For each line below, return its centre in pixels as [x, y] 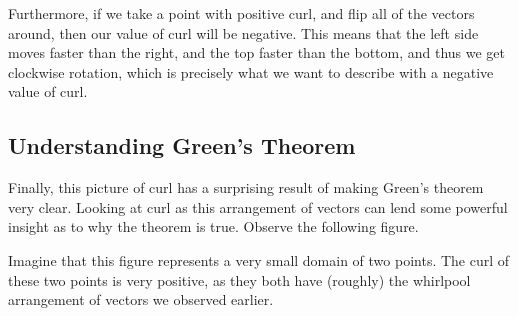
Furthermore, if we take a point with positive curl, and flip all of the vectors [241, 13]
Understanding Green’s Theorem [182, 145]
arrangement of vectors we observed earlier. [141, 299]
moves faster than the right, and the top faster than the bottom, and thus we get [257, 52]
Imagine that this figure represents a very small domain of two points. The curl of [259, 259]
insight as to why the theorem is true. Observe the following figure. [213, 226]
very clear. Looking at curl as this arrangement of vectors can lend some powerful [258, 206]
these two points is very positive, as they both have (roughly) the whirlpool [239, 279]
